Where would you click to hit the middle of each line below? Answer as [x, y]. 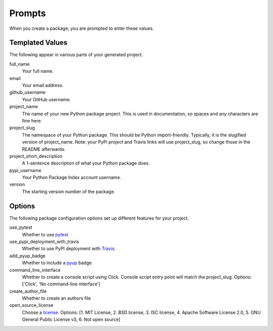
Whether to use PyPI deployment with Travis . [69, 249]
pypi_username [25, 170]
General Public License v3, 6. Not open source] [71, 319]
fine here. [32, 120]
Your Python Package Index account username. [72, 178]
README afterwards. [44, 149]
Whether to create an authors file [56, 298]
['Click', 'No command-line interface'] [61, 284]
